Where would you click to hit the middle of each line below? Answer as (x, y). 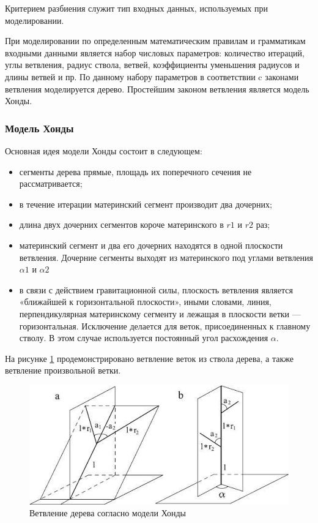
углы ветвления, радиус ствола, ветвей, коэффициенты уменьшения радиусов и (152, 65)
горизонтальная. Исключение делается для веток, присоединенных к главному (165, 325)
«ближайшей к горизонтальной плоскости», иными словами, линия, (145, 302)
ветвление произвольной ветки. (63, 370)
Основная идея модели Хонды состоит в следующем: (104, 150)
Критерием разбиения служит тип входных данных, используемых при (136, 8)
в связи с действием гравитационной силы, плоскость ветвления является (156, 289)
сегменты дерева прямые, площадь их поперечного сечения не (135, 171)
